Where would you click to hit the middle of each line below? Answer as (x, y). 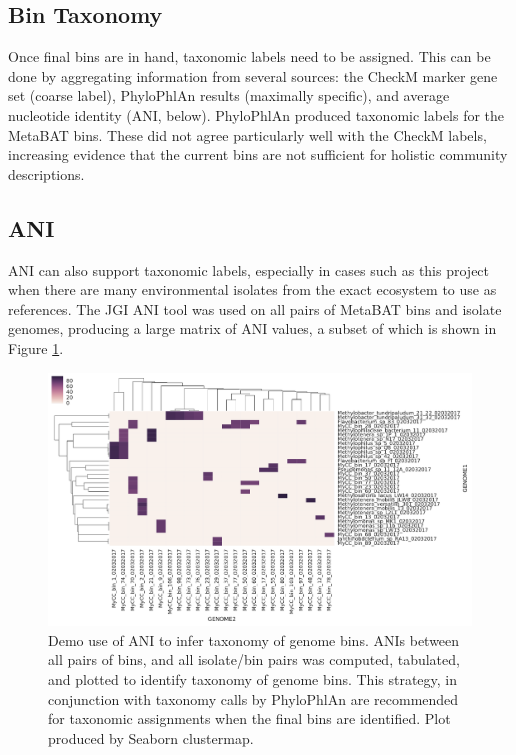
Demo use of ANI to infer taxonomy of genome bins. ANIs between (254, 639)
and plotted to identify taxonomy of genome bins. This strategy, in (253, 678)
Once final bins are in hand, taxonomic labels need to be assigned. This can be (249, 56)
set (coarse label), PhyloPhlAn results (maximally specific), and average (229, 95)
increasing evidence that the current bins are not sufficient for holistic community (258, 154)
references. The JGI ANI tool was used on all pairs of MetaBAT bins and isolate (255, 308)
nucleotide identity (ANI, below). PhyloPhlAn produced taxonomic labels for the (256, 114)
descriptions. (46, 173)
